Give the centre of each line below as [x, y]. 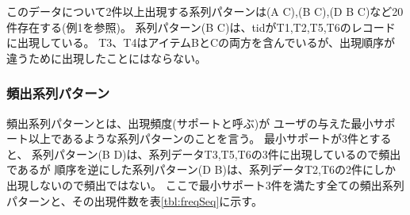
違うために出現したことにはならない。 [106, 58]
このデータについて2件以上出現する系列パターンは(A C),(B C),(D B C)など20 [205, 11]
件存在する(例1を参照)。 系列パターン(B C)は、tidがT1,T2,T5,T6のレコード [201, 27]
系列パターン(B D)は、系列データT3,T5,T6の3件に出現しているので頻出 [216, 154]
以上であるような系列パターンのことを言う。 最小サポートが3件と [199, 138]
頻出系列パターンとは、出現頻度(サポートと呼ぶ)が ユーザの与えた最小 [190, 123]
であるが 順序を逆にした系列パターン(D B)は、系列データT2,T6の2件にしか [201, 169]
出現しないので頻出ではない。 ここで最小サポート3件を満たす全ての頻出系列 [205, 184]
